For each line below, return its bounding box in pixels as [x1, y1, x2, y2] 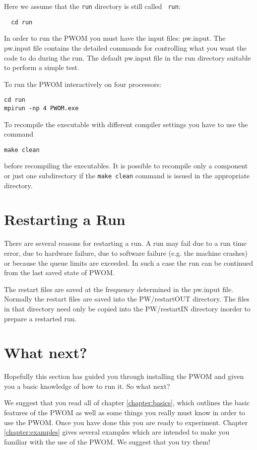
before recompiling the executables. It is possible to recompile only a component [4, 160, 248, 171]
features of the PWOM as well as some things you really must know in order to [4, 407, 246, 418]
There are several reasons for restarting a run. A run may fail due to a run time [4, 238, 247, 248]
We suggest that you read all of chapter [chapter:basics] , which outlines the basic [4, 397, 250, 408]
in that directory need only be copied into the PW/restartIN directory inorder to [4, 303, 251, 313]
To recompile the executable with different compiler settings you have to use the [4, 119, 248, 129]
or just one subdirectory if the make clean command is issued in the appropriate [4, 170, 250, 181]
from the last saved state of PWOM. [4, 267, 115, 278]
